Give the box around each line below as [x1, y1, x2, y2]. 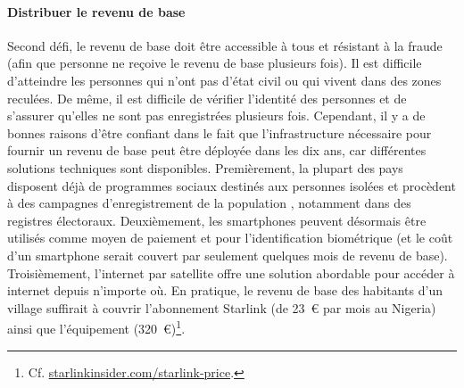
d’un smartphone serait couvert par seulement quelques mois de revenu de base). [7, 245, 448, 264]
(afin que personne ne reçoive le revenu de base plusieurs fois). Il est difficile [7, 54, 422, 72]
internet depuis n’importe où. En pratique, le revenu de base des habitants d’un [7, 281, 443, 300]
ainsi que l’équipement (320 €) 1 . [7, 317, 186, 337]
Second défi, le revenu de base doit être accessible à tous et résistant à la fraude [7, 36, 443, 54]
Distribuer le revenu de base [7, 2, 186, 21]
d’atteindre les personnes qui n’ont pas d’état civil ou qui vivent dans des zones [7, 70, 442, 89]
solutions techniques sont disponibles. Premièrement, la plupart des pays [7, 158, 403, 177]
